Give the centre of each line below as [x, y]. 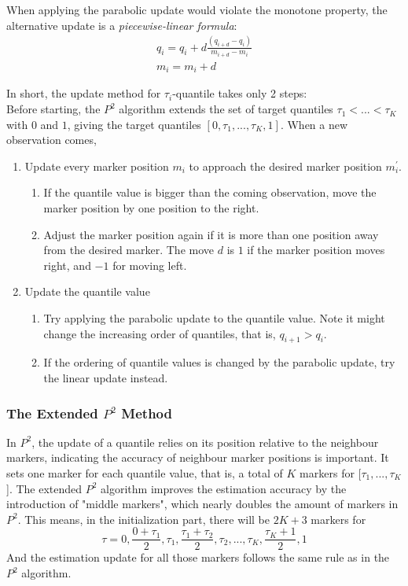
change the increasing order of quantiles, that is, [160, 333]
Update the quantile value [87, 291]
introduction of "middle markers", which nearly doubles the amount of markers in [202, 504]
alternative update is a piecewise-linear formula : [122, 25]
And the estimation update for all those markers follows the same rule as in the [198, 557]
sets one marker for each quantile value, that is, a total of [145, 473]
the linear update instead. [106, 378]
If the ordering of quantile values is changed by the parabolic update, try [219, 362]
